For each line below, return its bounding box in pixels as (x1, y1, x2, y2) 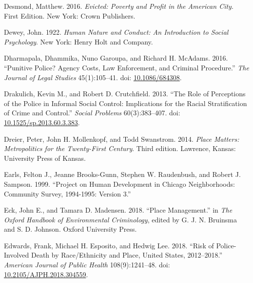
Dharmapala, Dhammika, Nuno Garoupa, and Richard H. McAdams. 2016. (4, 53, 228, 63)
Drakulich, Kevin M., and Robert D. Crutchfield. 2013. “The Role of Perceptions (4, 88, 246, 99)
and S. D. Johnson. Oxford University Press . (4, 224, 137, 234)
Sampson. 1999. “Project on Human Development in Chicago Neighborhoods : (4, 178, 235, 189)
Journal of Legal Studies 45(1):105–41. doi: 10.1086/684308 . (4, 72, 182, 82)
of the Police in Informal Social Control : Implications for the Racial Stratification (4, 98, 247, 108)
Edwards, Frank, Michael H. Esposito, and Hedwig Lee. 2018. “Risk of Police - (4, 240, 236, 250)
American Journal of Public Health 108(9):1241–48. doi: (4, 260, 170, 270)
